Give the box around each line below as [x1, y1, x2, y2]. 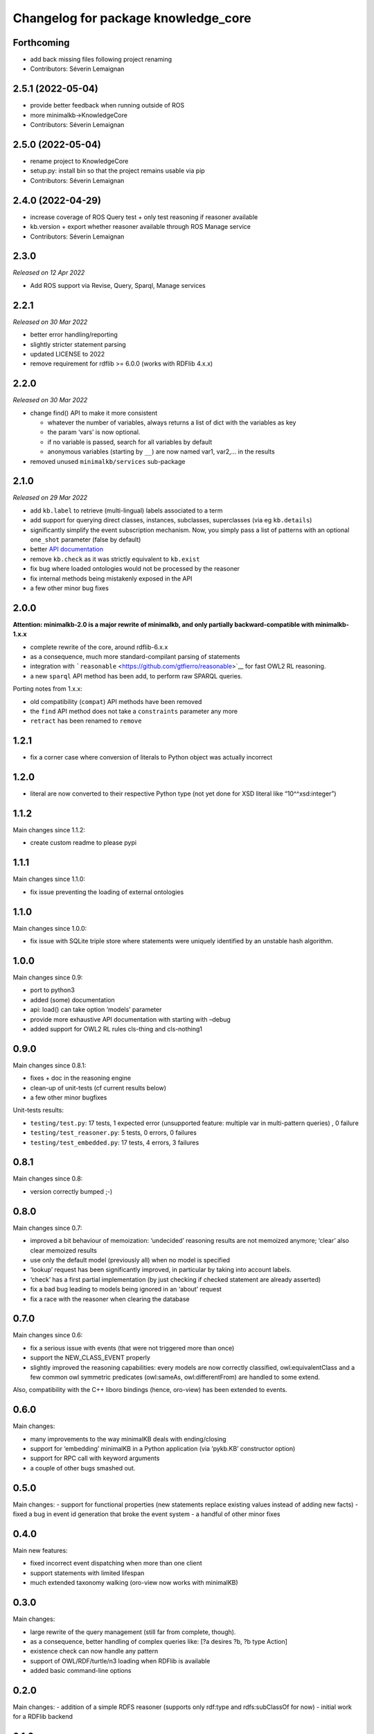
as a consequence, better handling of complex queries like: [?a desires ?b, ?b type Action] [30, 1637, 287, 1645]
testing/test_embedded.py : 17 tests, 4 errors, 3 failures [30, 1138, 199, 1147]
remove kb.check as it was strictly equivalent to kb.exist [30, 555, 200, 563]
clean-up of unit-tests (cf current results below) [30, 1083, 166, 1092]
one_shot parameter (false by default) [30, 535, 141, 544]
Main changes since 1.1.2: [12, 826, 86, 834]
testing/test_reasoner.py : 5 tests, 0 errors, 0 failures [30, 1128, 197, 1137]
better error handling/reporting [30, 330, 118, 339]
